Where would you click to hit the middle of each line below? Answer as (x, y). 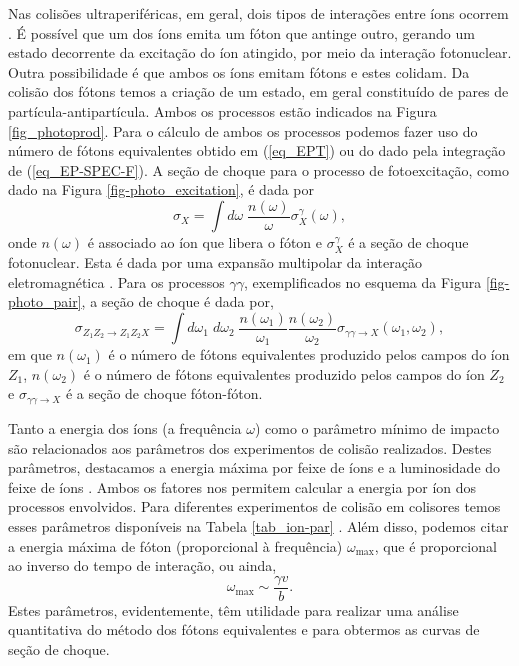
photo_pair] (45, 301)
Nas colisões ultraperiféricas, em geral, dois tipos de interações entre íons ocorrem (258, 13)
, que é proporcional (435, 545)
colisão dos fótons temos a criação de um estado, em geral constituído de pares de (258, 91)
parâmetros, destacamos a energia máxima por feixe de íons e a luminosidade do (254, 467)
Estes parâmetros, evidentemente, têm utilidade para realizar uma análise (233, 609)
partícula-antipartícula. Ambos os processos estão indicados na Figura (222, 110)
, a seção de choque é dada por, (177, 301)
